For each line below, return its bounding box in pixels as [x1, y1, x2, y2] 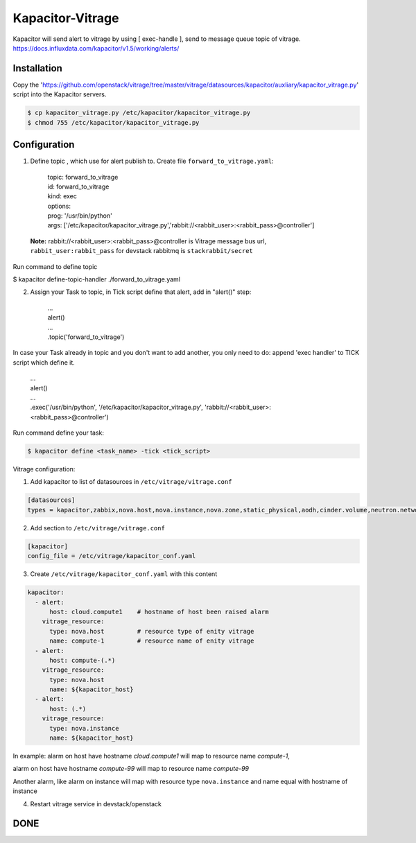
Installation [12, 62, 62, 74]
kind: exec [47, 192, 78, 200]
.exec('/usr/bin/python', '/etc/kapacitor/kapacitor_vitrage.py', [30, 403, 204, 412]
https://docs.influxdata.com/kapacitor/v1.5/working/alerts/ [12, 44, 180, 52]
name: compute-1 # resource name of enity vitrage [49, 637, 254, 645]
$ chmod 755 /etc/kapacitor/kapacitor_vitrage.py [27, 119, 200, 126]
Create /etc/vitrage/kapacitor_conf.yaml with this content [30, 570, 218, 578]
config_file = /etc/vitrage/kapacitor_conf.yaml [27, 552, 196, 560]
